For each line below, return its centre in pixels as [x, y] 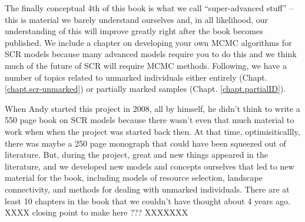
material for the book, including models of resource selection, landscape [134, 178]
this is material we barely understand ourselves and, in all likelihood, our [137, 19]
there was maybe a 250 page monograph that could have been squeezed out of [145, 143]
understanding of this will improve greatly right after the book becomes [134, 31]
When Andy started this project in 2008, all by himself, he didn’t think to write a [152, 108]
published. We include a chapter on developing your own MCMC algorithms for [148, 42]
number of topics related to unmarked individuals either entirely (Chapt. [136, 77]
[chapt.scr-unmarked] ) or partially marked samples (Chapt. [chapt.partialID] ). [145, 89]
